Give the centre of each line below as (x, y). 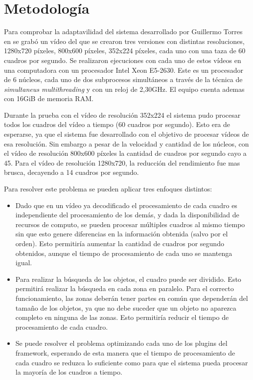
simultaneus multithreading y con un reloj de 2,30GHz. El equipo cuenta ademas (124, 89)
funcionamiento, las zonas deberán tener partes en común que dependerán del (132, 298)
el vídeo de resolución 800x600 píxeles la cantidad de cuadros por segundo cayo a (125, 153)
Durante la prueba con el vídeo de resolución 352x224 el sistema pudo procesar (122, 115)
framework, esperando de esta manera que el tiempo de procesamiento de (125, 352)
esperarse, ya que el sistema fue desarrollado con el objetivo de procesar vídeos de (126, 134)
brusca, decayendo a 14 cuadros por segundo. (71, 172)
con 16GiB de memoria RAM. (49, 98)
